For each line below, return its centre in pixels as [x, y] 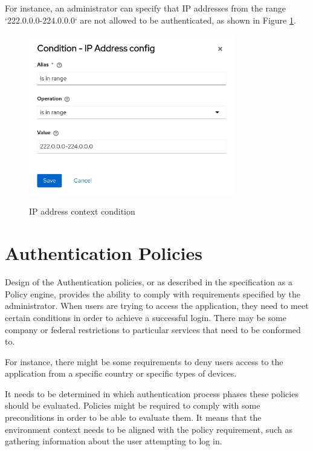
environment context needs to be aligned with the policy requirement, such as [149, 429]
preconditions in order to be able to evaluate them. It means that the [133, 417]
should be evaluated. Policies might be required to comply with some [133, 405]
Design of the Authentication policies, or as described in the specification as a [149, 282]
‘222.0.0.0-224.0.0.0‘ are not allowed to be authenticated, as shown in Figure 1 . [150, 20]
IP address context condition [82, 211]
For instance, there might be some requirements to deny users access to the [144, 361]
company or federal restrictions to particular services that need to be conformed [153, 329]
